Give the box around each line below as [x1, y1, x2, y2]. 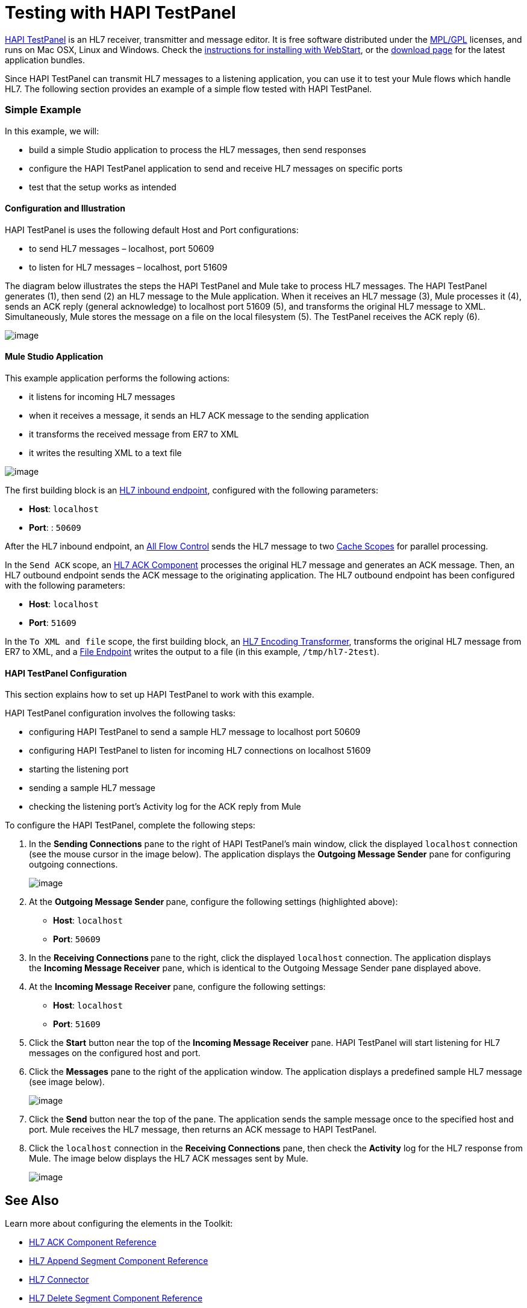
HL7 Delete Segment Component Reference [29, 1293, 203, 1303]
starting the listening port [29, 764, 129, 775]
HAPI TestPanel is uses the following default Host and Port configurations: [5, 224, 299, 235]
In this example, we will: [5, 125, 99, 136]
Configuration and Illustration [5, 203, 125, 214]
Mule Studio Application [5, 351, 104, 362]
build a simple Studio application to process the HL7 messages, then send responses [29, 144, 366, 155]
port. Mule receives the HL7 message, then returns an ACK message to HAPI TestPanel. [29, 1124, 377, 1135]
